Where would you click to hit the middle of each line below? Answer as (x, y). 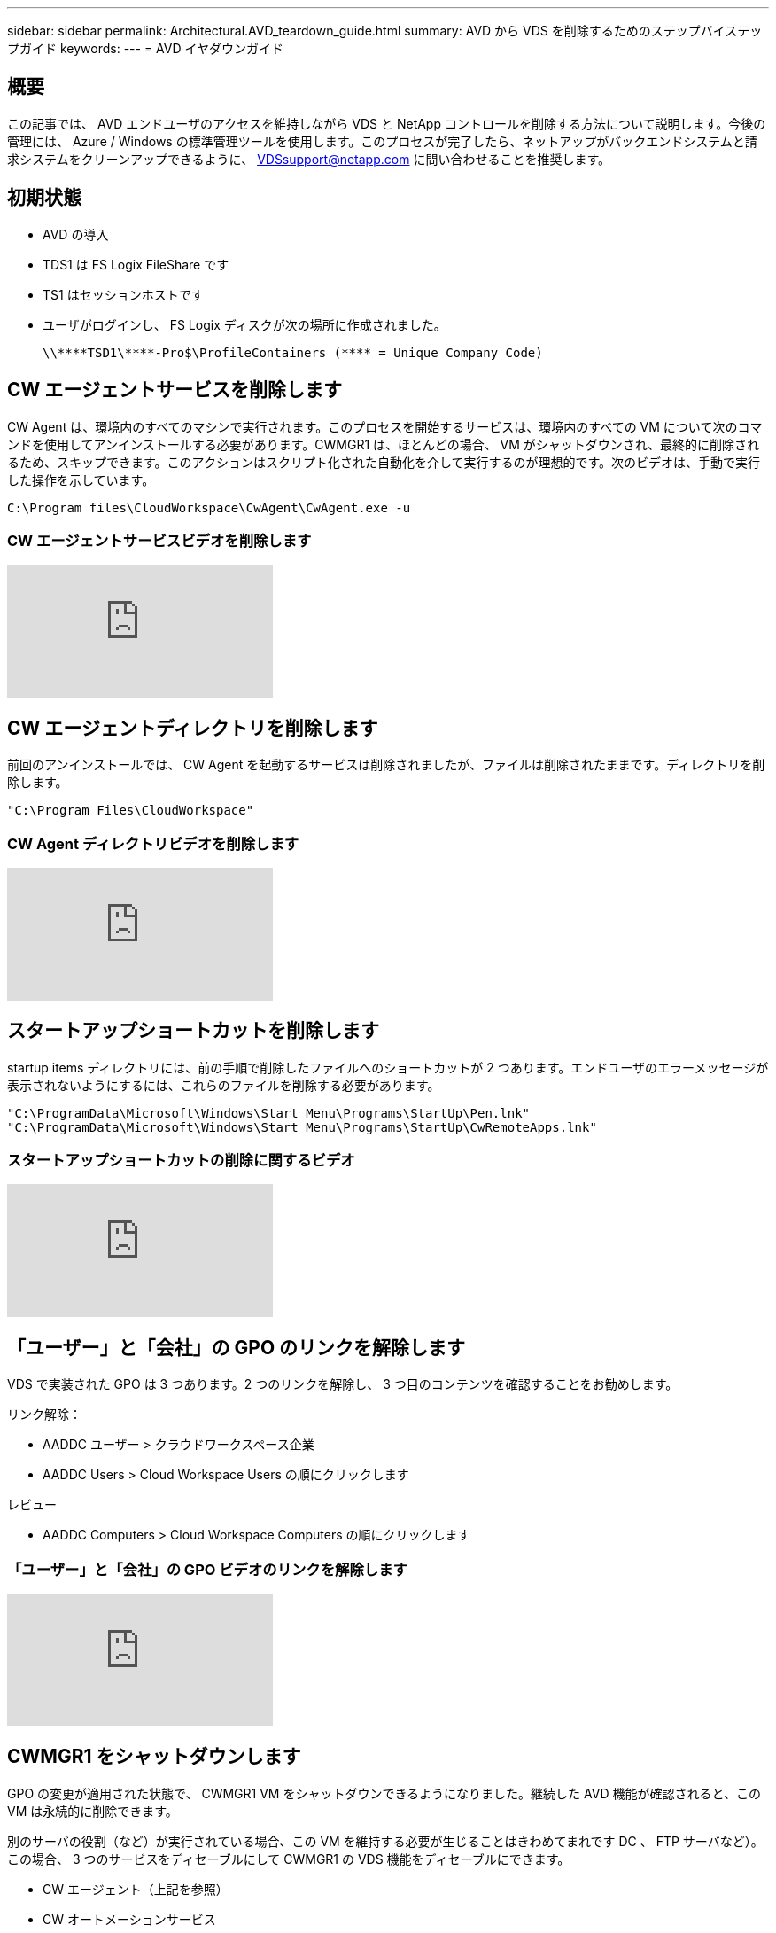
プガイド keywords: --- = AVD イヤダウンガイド (146, 48)
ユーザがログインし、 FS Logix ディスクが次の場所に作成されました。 (244, 324)
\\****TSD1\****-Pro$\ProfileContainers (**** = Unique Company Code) (293, 352)
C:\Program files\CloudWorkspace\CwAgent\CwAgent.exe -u (209, 507)
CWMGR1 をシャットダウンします (154, 1757)
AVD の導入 (76, 234)
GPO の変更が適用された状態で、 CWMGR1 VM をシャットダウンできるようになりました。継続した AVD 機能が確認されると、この (384, 1793)
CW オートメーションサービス (129, 1919)
